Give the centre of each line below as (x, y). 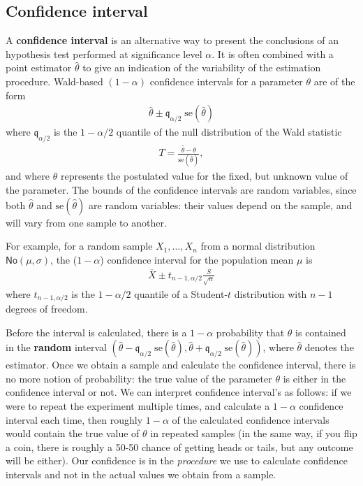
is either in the (314, 378)
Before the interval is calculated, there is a (96, 332)
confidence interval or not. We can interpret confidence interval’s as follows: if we (179, 392)
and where (28, 176)
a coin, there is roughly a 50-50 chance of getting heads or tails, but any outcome (179, 446)
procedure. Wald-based (54, 81)
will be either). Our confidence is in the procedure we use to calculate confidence (177, 460)
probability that (250, 332)
